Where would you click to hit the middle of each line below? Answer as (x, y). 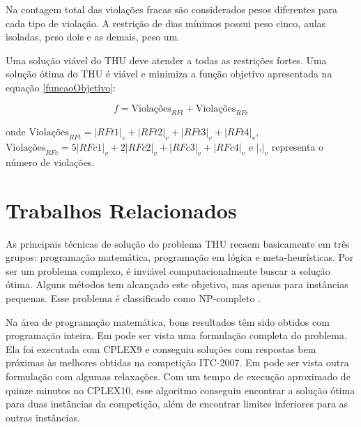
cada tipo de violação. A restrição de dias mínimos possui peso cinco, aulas (166, 23)
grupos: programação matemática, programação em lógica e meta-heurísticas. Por (180, 257)
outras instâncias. (43, 417)
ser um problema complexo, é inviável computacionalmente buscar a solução (168, 270)
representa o (298, 147)
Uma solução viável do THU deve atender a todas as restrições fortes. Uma (166, 60)
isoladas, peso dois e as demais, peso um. (93, 37)
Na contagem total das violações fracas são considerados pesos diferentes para (172, 9)
